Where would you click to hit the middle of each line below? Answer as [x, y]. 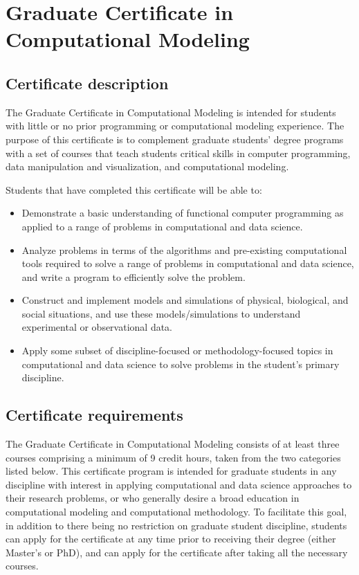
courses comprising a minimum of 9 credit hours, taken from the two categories [173, 457]
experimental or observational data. [97, 327]
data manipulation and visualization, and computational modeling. [147, 166]
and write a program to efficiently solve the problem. [134, 276]
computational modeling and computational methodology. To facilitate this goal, [176, 512]
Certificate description [87, 83]
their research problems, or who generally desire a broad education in [153, 498]
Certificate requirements [94, 415]
